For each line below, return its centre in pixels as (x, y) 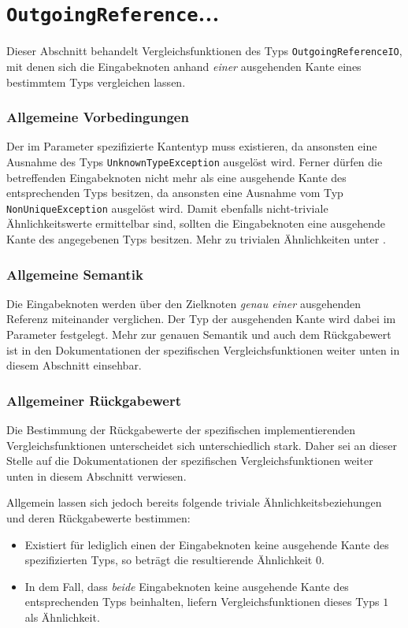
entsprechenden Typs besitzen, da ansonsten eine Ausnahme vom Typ (175, 193)
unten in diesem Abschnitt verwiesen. (96, 476)
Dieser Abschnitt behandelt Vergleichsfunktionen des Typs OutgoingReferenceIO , (204, 51)
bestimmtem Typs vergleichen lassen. (96, 82)
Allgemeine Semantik (75, 274)
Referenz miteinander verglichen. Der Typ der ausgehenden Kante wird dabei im (201, 319)
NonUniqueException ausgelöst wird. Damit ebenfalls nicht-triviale (167, 208)
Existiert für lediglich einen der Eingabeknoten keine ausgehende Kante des (207, 544)
